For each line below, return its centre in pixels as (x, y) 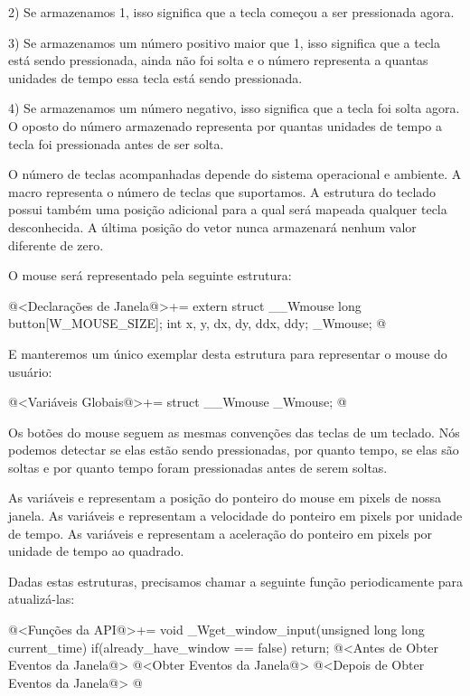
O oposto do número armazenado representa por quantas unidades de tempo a (226, 125)
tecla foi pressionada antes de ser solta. (116, 143)
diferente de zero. (56, 245)
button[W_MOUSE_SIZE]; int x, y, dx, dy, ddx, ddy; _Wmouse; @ (197, 323)
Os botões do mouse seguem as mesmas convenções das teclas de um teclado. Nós (234, 432)
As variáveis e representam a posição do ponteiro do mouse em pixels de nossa (225, 498)
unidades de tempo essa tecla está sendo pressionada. (155, 77)
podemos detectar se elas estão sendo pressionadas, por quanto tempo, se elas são (234, 450)
